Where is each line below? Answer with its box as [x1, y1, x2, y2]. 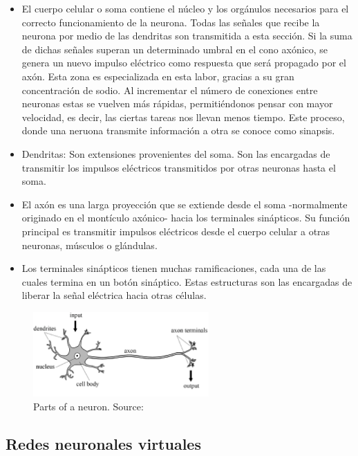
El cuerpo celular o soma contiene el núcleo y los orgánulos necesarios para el [21, 1, 349, 15]
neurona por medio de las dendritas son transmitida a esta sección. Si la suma [21, 28, 352, 43]
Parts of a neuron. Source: [33, 399, 144, 413]
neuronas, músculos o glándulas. [21, 237, 158, 252]
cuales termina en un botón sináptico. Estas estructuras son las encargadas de [21, 274, 352, 289]
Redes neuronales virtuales [6, 432, 201, 454]
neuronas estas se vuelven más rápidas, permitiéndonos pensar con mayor [21, 96, 333, 111]
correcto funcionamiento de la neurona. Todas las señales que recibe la [21, 15, 320, 29]
